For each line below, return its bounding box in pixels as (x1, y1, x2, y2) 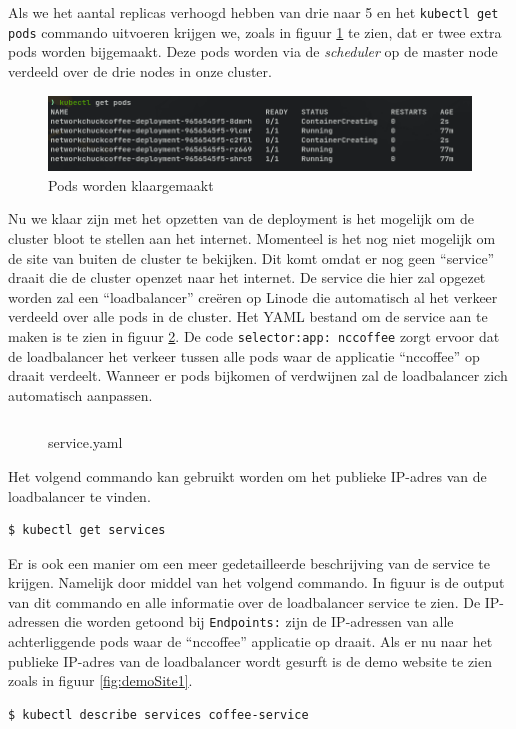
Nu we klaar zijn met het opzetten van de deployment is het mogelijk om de (8, 208, 474, 229)
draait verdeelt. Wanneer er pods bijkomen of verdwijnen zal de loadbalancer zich (8, 365, 508, 386)
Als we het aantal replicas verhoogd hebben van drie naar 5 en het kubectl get (8, 2, 499, 22)
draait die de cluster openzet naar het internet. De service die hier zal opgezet (8, 267, 486, 288)
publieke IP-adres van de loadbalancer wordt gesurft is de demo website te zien (8, 650, 493, 671)
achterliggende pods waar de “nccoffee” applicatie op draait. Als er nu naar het (8, 631, 493, 652)
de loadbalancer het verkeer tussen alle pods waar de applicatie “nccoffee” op (8, 345, 480, 366)
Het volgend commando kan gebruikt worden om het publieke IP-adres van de (8, 465, 487, 486)
